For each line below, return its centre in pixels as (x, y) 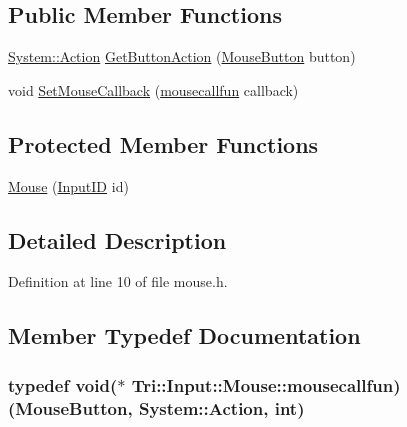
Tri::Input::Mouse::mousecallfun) (266, 384)
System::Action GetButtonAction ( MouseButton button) (182, 56)
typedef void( (63, 384)
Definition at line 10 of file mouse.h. (118, 281)
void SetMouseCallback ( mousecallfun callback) (153, 89)
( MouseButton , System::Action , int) (156, 407)
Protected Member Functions (163, 143)
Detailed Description (117, 239)
